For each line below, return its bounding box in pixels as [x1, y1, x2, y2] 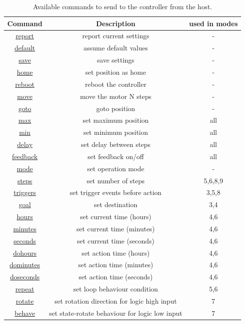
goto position [96, 103, 135, 113]
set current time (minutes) [76, 223, 155, 233]
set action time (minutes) [78, 259, 153, 270]
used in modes [189, 18, 238, 28]
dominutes [9, 259, 40, 270]
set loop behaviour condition [73, 284, 158, 294]
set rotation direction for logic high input [54, 296, 177, 306]
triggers [14, 187, 36, 197]
